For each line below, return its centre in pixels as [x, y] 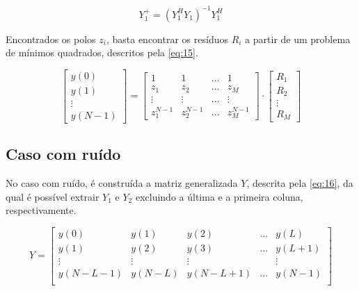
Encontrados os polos [51, 39]
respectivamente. [41, 210]
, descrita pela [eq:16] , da [300, 183]
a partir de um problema [298, 39]
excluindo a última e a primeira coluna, [219, 196]
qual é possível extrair [53, 196]
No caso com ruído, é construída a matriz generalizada [122, 183]
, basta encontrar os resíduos [167, 39]
